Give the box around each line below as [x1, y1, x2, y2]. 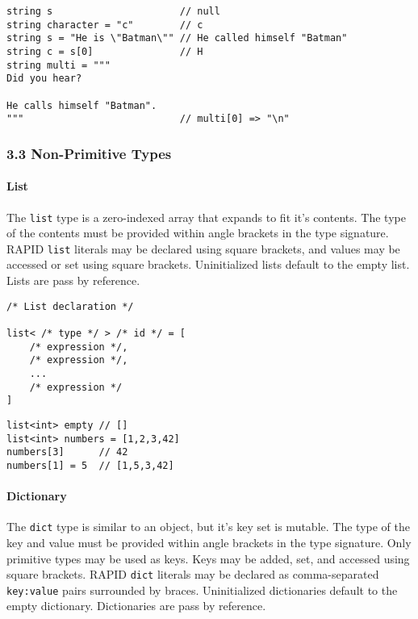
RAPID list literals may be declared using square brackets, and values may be [6, 240, 400, 257]
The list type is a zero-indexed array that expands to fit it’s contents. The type [6, 208, 406, 225]
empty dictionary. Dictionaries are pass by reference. [6, 597, 266, 614]
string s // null [6, 6, 220, 17]
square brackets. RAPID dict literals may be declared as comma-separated [6, 566, 379, 583]
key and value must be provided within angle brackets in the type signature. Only [6, 533, 412, 550]
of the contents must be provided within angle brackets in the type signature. [6, 224, 389, 241]
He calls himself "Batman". [6, 99, 157, 111]
